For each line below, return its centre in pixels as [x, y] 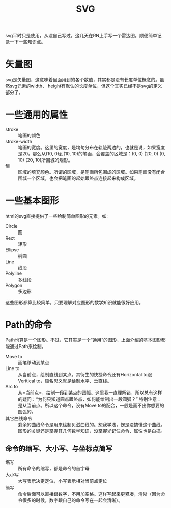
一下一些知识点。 [27, 42]
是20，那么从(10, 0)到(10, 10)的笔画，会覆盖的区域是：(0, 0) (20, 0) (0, [92, 154]
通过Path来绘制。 [28, 346]
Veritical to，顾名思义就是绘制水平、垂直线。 [65, 381]
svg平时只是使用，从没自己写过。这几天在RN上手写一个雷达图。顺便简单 [81, 36]
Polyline [13, 273]
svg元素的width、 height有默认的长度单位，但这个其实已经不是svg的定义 [86, 86]
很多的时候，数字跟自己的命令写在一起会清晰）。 [73, 500]
